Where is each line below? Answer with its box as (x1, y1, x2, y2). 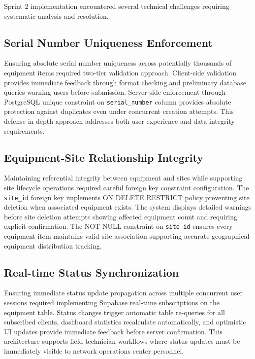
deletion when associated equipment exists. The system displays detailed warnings (4, 202, 252, 212)
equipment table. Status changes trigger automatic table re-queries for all (4, 307, 225, 317)
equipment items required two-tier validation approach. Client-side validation (4, 67, 237, 77)
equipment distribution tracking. (4, 240, 102, 251)
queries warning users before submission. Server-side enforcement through (4, 87, 226, 97)
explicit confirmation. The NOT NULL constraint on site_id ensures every (4, 221, 233, 231)
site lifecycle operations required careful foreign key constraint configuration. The (4, 182, 249, 192)
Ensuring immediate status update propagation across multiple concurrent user (4, 287, 243, 298)
